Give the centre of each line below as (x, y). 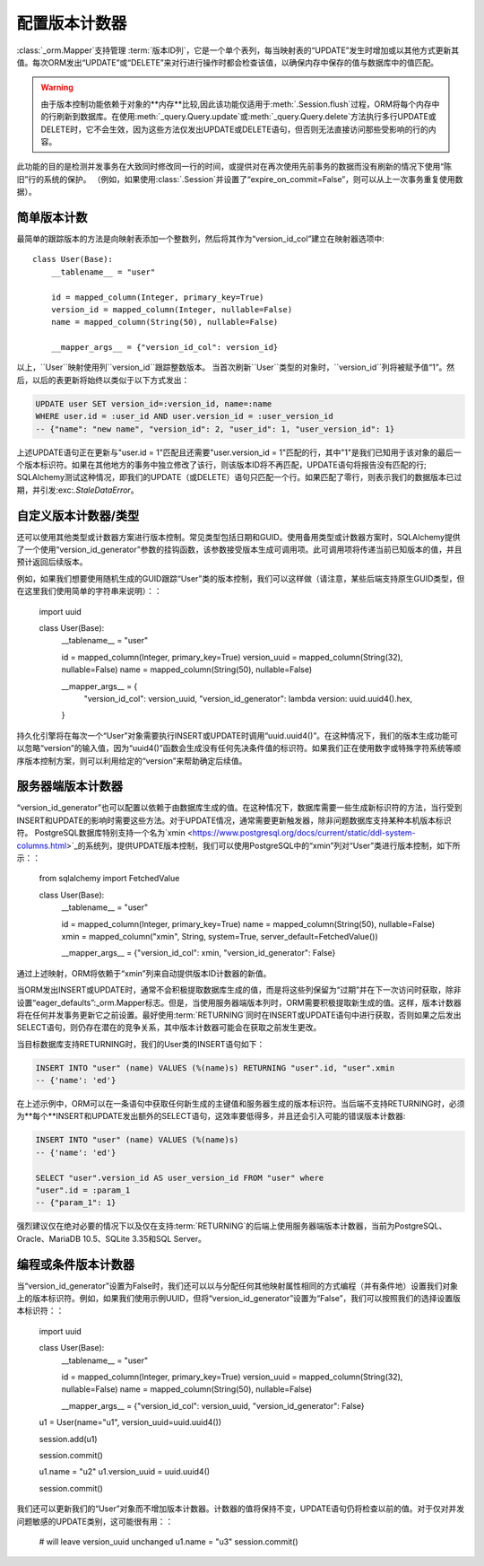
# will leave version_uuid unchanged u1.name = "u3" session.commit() (169, 1541)
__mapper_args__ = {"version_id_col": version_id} (164, 347)
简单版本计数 (52, 217)
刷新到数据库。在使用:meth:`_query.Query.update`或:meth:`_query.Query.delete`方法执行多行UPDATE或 (246, 117)
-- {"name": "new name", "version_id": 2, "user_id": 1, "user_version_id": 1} (215, 429)
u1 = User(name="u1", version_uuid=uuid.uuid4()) (130, 1422)
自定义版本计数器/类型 (78, 516)
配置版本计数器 (72, 23)
